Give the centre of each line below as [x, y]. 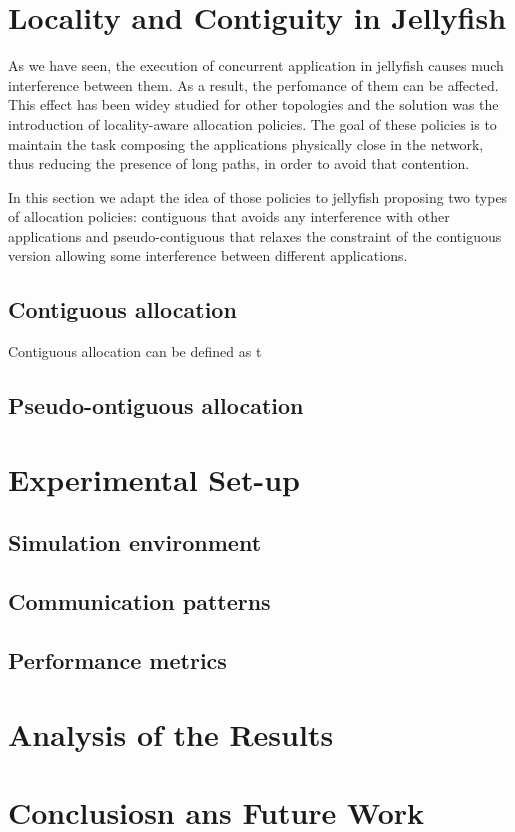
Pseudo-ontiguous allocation [156, 405]
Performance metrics [117, 659]
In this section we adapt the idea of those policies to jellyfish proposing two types [258, 196]
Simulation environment [135, 542]
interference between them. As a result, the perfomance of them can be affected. [253, 84]
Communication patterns [139, 601]
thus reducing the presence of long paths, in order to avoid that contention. [239, 163]
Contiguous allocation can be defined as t [135, 351]
